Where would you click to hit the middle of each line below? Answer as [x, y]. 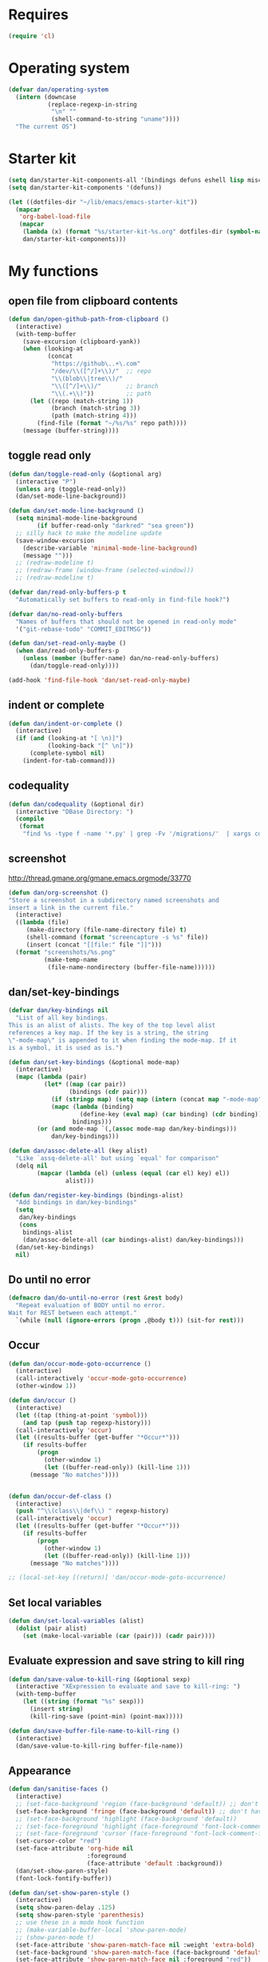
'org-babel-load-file [55, 217]
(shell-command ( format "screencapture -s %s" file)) [117, 938]
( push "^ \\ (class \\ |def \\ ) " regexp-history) [93, 1511]
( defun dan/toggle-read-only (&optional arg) [85, 474]
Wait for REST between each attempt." [73, 1313]
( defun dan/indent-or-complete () [66, 723]
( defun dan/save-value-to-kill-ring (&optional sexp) [100, 1679]
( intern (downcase [46, 97]
